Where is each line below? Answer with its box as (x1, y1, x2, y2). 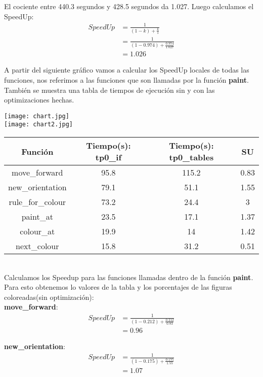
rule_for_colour (9, 196, 66, 208)
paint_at (21, 211, 53, 223)
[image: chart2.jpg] (4, 121, 73, 128)
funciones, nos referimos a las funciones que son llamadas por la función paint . (4, 75, 249, 85)
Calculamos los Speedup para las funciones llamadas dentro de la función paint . (4, 271, 253, 282)
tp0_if (95, 151, 121, 163)
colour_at (20, 225, 55, 237)
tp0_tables (169, 151, 214, 163)
